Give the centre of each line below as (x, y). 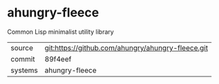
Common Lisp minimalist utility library (60, 32)
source (22, 48)
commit (23, 59)
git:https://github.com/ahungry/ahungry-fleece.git (126, 48)
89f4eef (58, 59)
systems (24, 70)
